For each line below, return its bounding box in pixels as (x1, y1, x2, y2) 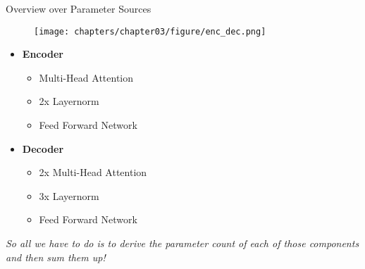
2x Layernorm (39, 94, 99, 108)
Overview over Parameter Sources (6, 1, 151, 15)
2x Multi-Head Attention (39, 165, 147, 180)
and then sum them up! (6, 249, 106, 264)
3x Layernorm (39, 188, 99, 203)
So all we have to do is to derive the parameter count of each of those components (6, 236, 359, 250)
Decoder (22, 141, 64, 156)
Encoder (22, 46, 63, 61)
